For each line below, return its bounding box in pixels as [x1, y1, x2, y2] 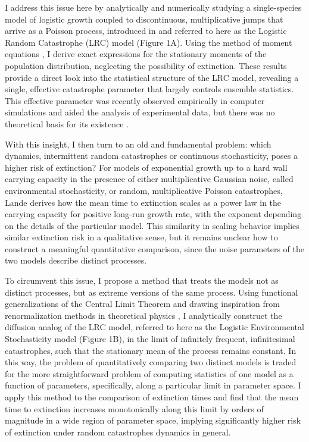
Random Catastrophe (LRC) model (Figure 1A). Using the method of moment [5, 36, 292, 48]
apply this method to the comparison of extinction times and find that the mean [5, 391, 299, 403]
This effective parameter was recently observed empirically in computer [5, 94, 265, 106]
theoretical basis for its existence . [5, 117, 129, 130]
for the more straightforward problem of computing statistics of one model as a [5, 367, 294, 380]
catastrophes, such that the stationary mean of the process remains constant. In [5, 344, 296, 356]
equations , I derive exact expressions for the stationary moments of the [5, 48, 267, 60]
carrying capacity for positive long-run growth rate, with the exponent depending [5, 208, 302, 220]
